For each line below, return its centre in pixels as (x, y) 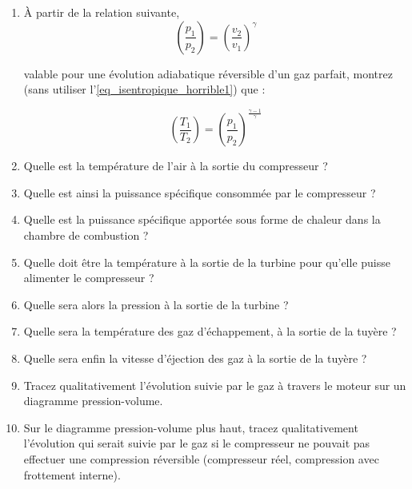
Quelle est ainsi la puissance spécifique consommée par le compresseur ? (200, 192)
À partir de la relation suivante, (102, 12)
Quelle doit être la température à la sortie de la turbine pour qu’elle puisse (207, 262)
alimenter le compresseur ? (89, 278)
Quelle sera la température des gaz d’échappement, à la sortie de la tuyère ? (210, 331)
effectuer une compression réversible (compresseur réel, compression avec (201, 459)
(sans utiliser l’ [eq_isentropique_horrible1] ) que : (144, 89)
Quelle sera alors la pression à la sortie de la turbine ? (156, 304)
